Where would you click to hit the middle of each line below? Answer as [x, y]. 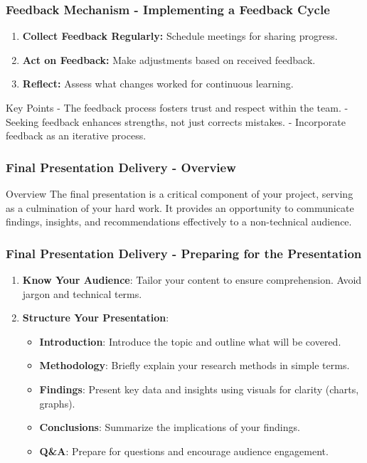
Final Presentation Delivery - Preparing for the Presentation [184, 253]
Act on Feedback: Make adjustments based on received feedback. [169, 59]
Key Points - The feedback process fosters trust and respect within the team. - [177, 107]
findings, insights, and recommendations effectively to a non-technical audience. [179, 222]
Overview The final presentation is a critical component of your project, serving [180, 193]
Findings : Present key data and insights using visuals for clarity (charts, [199, 389]
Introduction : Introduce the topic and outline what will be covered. [190, 341]
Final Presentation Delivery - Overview [121, 167]
